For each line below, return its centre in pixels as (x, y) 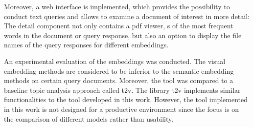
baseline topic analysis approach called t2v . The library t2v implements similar (122, 90)
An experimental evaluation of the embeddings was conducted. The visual (115, 61)
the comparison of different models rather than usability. (89, 118)
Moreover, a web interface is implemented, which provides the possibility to (117, 6)
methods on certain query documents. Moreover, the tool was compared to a (119, 80)
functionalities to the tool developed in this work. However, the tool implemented (126, 99)
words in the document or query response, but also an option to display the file (123, 35)
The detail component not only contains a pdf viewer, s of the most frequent (119, 26)
